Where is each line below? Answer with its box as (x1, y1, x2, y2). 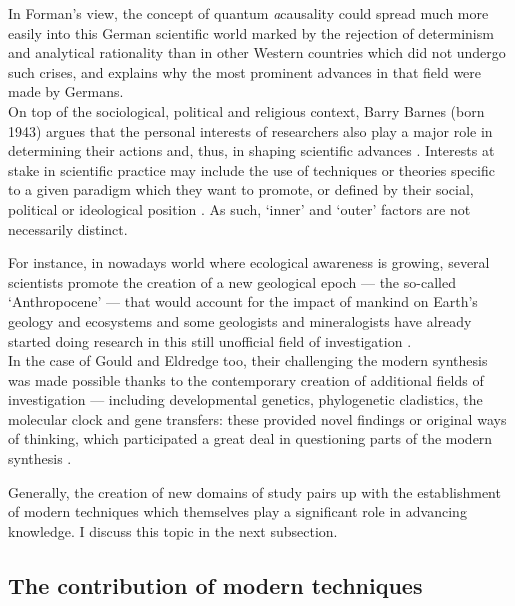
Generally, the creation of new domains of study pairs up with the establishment (8, 481, 501, 502)
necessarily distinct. (8, 218, 128, 239)
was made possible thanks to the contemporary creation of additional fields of (8, 369, 484, 390)
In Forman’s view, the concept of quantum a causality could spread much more (8, 3, 489, 23)
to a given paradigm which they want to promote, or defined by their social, (8, 179, 474, 200)
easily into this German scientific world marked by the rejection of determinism (8, 22, 494, 43)
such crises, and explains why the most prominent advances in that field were (8, 61, 482, 82)
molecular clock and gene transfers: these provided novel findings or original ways (8, 408, 507, 429)
